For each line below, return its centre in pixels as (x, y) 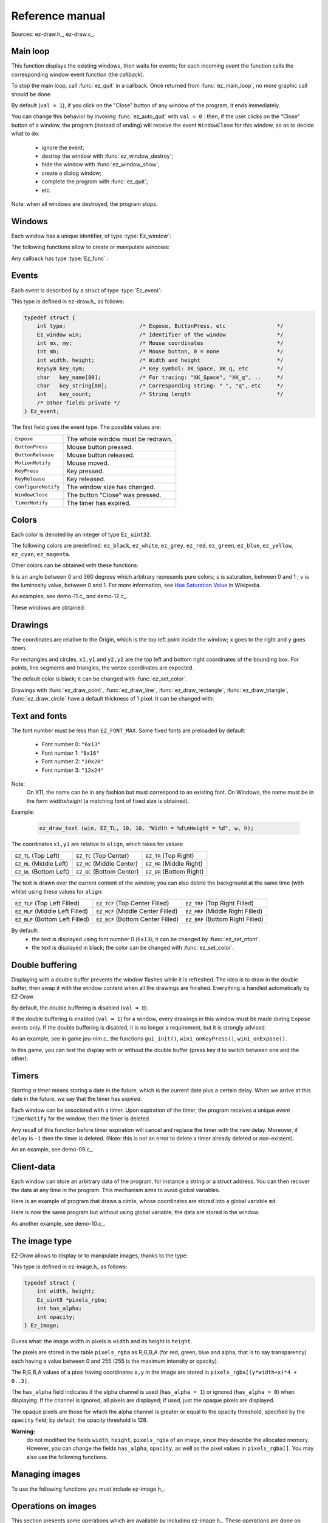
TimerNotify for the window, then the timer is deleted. (81, 1118)
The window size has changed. (111, 487)
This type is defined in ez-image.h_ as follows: (69, 1267)
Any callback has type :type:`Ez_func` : (60, 258)
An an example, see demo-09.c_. (53, 1150)
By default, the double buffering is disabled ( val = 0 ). (80, 1008)
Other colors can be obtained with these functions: (75, 565)
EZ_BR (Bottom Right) (175, 872)
